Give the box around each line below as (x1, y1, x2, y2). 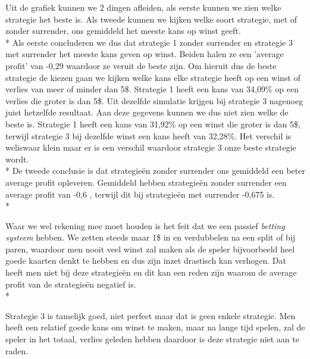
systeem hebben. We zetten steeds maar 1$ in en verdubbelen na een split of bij (5, 231, 296, 244)
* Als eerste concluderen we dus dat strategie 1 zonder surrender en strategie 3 (5, 36, 293, 48)
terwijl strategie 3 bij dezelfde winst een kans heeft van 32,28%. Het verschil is (5, 129, 292, 142)
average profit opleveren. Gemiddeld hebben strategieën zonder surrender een (5, 176, 287, 188)
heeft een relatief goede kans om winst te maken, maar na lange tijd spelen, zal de (5, 321, 305, 333)
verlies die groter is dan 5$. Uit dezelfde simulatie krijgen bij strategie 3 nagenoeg (5, 94, 303, 107)
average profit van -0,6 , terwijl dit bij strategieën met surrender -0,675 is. (5, 188, 275, 200)
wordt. (5, 152, 29, 165)
